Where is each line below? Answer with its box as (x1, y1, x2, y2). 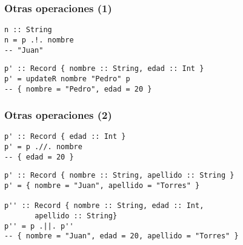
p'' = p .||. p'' (4, 221, 74, 230)
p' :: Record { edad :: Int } (4, 132, 126, 141)
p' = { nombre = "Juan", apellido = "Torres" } (4, 181, 200, 190)
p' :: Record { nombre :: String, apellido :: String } (4, 171, 235, 180)
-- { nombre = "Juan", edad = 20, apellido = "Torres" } (4, 232, 239, 241)
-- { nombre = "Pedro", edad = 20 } (4, 84, 152, 93)
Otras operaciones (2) (4, 107, 112, 122)
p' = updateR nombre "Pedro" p (4, 74, 130, 83)
